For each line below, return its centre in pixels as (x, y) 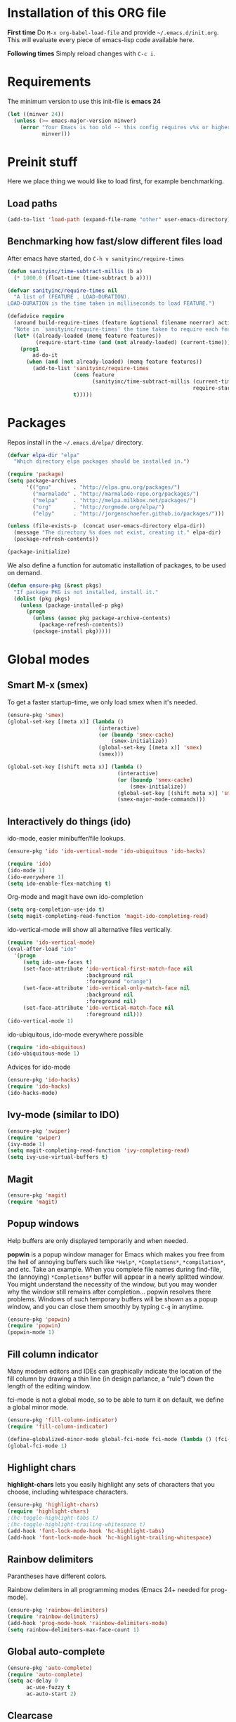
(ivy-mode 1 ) (26, 1144)
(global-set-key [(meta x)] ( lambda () (66, 721)
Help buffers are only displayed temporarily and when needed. (98, 1240)
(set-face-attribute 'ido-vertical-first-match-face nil (108, 968)
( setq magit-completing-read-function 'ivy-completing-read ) (99, 1151)
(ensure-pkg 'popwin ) (39, 1319)
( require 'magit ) (33, 1202)
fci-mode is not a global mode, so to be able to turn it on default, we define (116, 1400)
